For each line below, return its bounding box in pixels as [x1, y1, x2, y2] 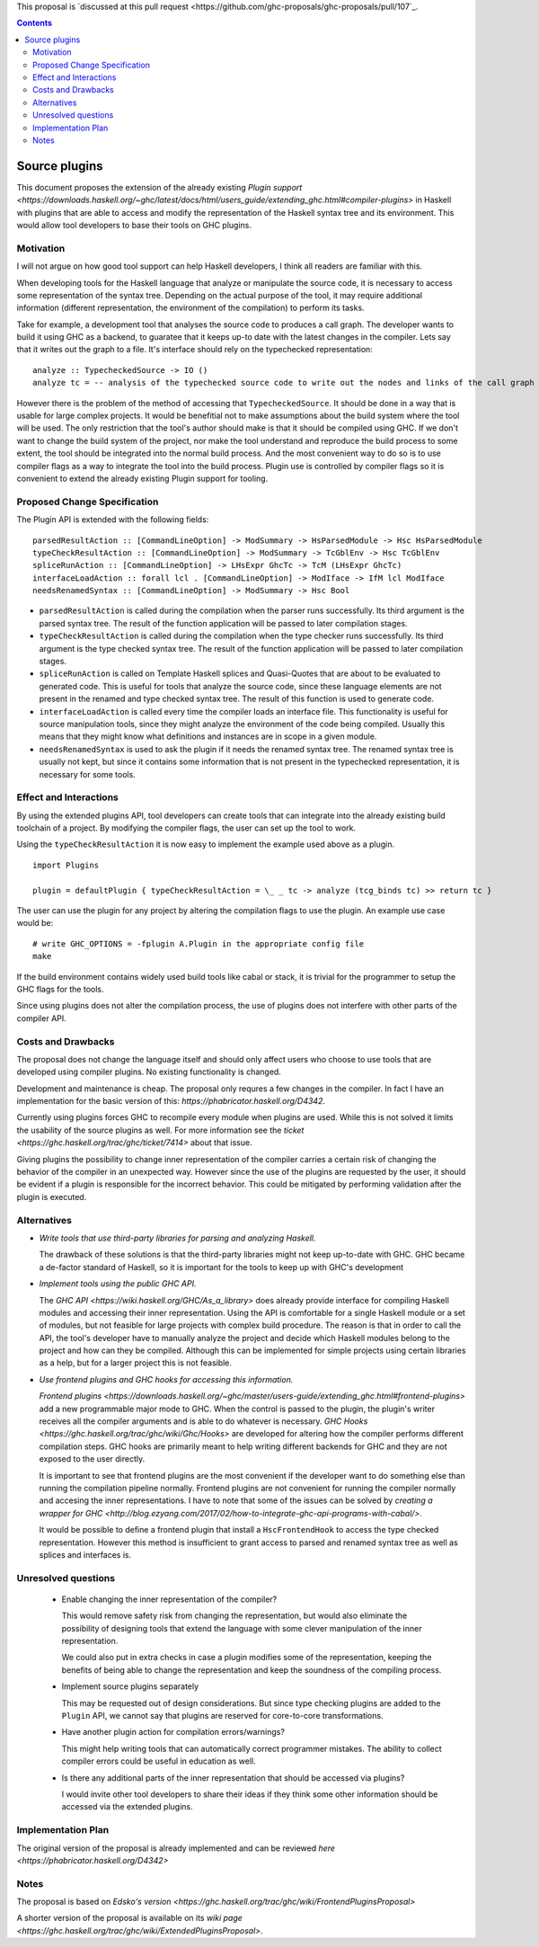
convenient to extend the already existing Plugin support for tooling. [16, 473, 269, 484]
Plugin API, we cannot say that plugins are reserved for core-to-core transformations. [61, 1711, 384, 1721]
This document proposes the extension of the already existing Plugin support [16, 182, 303, 192]
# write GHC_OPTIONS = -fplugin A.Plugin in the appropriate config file [32, 938, 365, 948]
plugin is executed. [16, 1191, 87, 1202]
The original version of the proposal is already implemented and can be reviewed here [16, 1843, 336, 1854]
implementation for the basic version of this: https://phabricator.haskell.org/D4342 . [16, 1096, 326, 1107]
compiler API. [16, 1012, 66, 1024]
